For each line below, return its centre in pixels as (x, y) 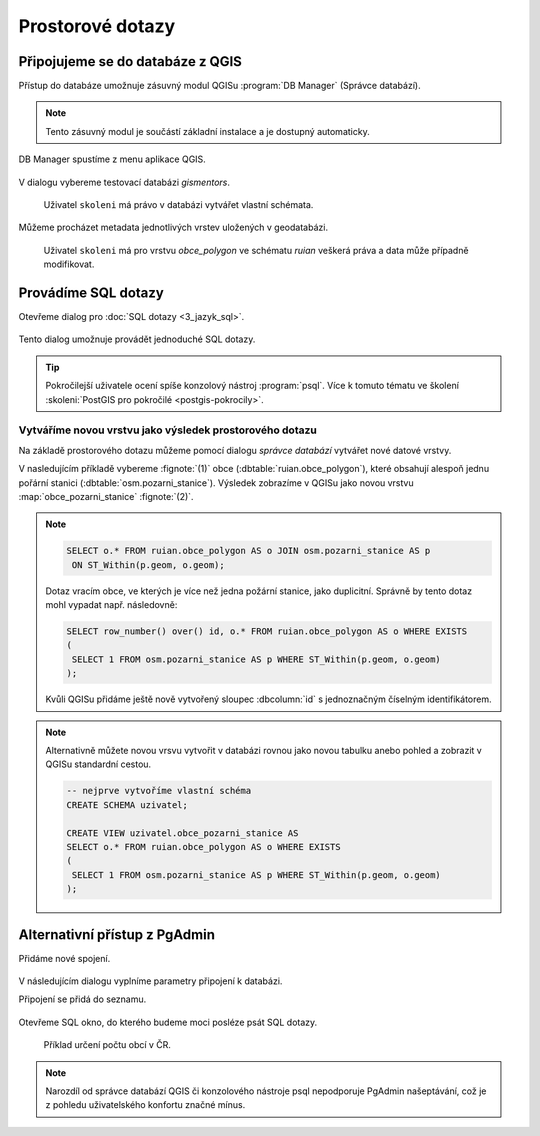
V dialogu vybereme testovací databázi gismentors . (124, 182)
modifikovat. (69, 264)
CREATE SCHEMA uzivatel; (127, 804)
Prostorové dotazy (97, 26)
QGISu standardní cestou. (98, 764)
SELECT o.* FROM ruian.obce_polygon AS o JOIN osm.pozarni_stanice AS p (248, 551)
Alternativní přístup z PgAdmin (116, 934)
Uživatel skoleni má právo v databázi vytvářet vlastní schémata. (178, 205)
